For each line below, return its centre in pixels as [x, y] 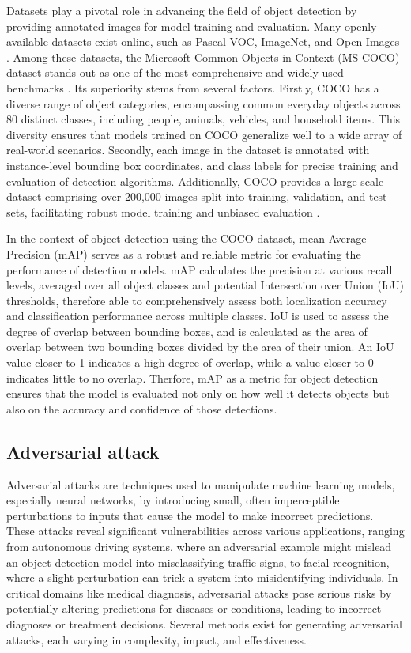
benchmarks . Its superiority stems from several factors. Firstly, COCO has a [193, 87]
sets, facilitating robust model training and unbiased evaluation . [163, 211]
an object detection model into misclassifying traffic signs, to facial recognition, [198, 562]
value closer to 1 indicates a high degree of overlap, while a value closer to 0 [190, 362]
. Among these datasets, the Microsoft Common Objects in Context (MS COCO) [203, 57]
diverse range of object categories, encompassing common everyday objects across [204, 103]
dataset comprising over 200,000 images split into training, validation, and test [197, 196]
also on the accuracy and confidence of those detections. [142, 408]
